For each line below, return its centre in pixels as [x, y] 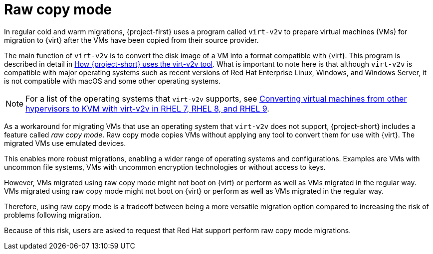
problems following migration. [53, 215]
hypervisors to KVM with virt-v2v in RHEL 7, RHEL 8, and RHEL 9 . [147, 108]
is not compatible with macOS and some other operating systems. [112, 81]
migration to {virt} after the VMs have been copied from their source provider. [131, 40]
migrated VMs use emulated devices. [65, 143]
